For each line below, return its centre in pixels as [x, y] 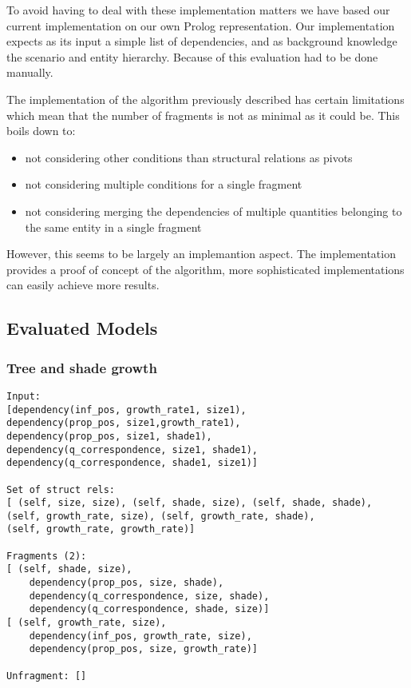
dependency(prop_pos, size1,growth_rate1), [124, 423]
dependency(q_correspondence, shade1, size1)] [132, 463]
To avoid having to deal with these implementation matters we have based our [198, 10]
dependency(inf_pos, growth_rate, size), [140, 636]
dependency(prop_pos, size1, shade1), [109, 436]
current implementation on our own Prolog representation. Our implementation [201, 25]
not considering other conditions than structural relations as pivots [189, 157]
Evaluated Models [82, 328]
